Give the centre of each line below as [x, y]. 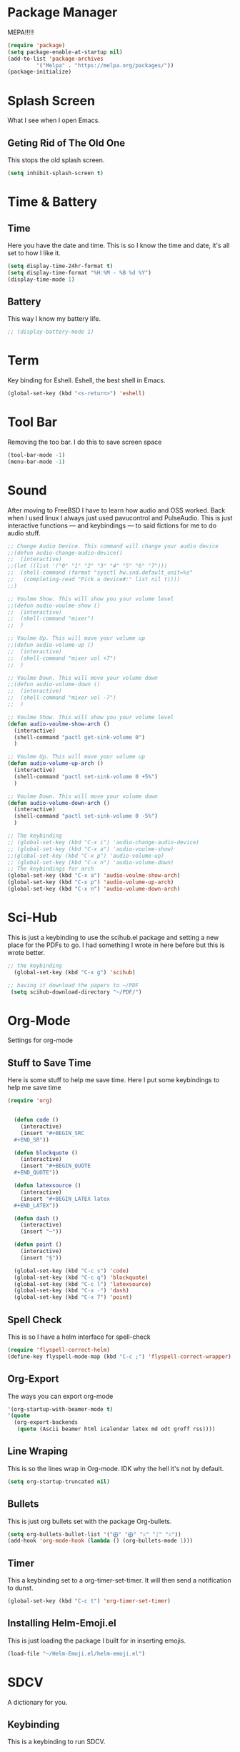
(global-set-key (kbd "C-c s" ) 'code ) [72, 1271]
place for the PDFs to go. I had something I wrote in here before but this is [116, 945]
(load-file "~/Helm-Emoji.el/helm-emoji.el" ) [76, 1653]
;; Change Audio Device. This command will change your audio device [113, 546]
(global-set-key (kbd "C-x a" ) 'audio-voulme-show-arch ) [94, 876]
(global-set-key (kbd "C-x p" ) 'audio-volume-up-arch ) [91, 882]
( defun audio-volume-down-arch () [59, 803]
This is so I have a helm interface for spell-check [79, 1337]
